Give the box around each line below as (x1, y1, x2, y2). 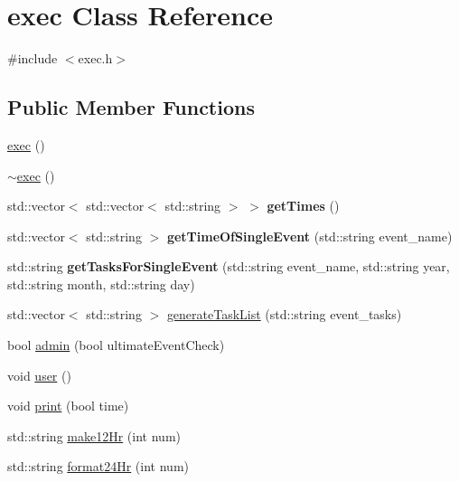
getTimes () (267, 196, 340, 215)
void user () (7, 365, 71, 384)
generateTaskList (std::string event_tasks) (166, 305, 402, 324)
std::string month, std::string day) (7, 274, 195, 293)
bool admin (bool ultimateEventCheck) (7, 336, 225, 354)
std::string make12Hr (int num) (7, 426, 181, 445)
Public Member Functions (7, 93, 255, 121)
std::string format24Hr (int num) (7, 457, 189, 476)
